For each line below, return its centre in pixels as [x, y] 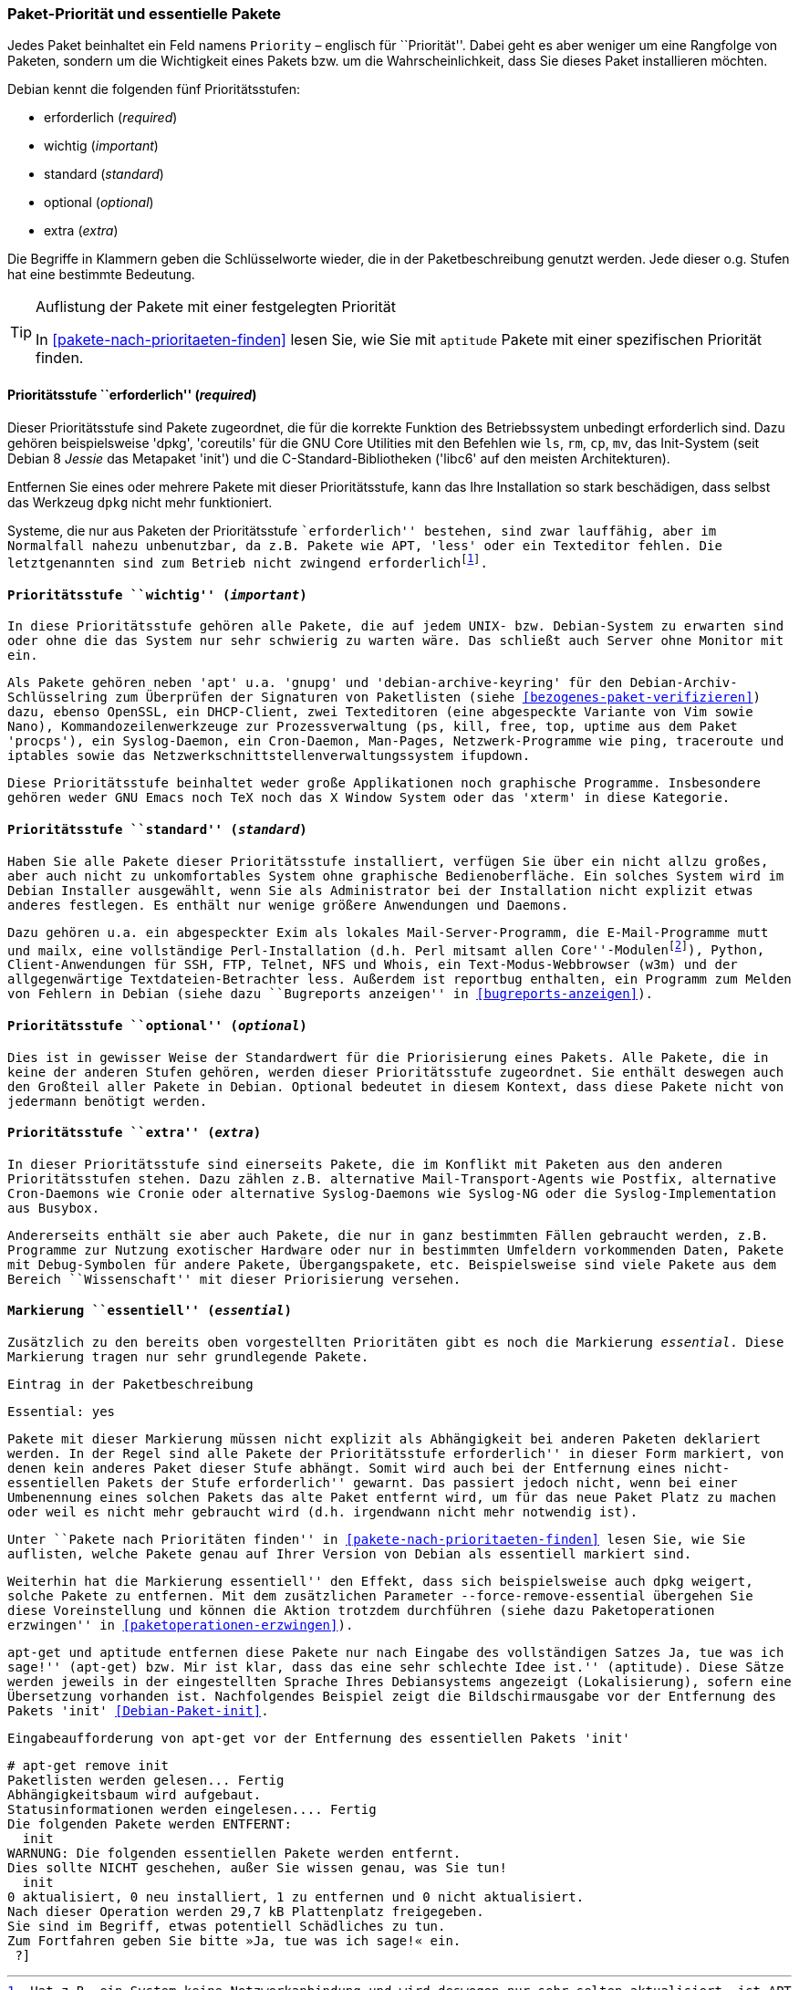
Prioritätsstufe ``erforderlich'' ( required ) [132, 394]
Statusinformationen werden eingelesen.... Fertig [192, 1809]
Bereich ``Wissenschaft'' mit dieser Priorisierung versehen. [234, 1279]
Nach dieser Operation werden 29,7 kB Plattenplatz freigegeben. [246, 1912]
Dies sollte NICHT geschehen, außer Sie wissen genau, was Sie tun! [257, 1868]
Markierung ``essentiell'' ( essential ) [150, 1311]
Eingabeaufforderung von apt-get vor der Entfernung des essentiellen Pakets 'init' [319, 1738]
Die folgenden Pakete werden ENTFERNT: [150, 1824]
